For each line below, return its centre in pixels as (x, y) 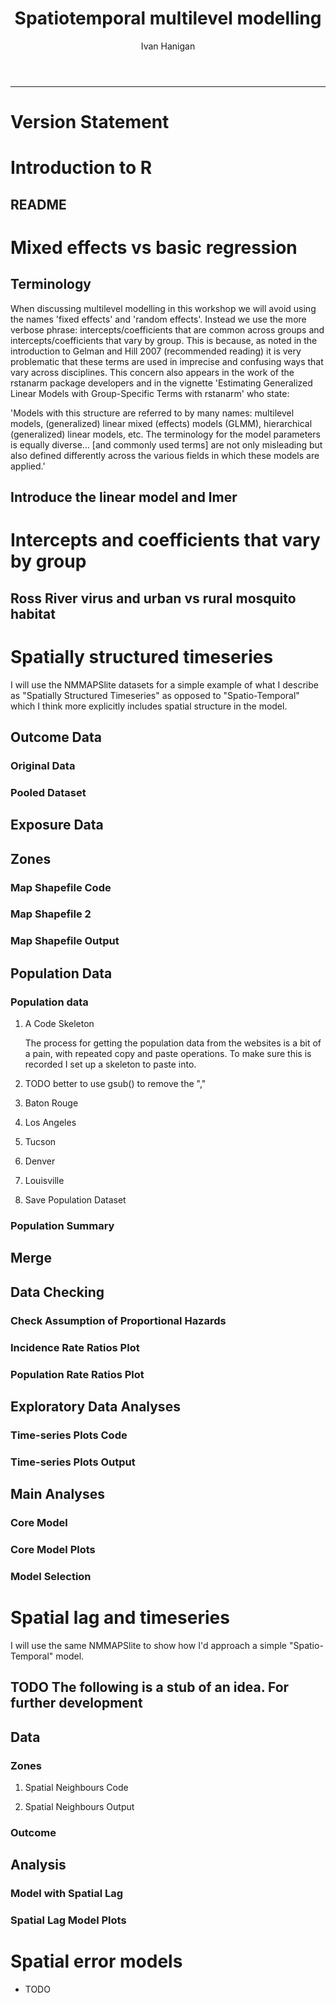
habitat (33, 613)
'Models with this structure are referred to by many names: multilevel (152, 413)
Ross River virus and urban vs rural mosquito (153, 598)
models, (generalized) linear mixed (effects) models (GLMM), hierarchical (161, 423)
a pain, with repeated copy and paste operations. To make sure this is (168, 1054)
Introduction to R (81, 168)
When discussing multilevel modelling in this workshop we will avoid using (163, 308)
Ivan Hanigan (168, 46)
